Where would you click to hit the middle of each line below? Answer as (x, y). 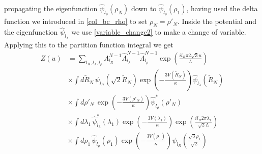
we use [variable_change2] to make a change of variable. (159, 32)
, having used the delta (222, 8)
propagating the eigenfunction (51, 8)
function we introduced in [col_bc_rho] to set (76, 21)
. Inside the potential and (217, 21)
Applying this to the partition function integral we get (89, 44)
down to (144, 8)
